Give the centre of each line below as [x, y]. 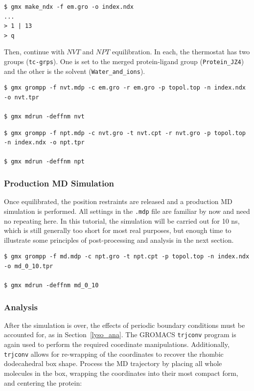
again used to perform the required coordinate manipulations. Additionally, [117, 344]
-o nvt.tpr [22, 97]
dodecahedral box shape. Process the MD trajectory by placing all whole [113, 363]
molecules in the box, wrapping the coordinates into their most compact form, [121, 373]
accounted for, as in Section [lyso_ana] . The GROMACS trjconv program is [120, 334]
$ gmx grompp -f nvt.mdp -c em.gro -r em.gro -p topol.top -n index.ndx [125, 88]
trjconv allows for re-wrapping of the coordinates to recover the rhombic [114, 354]
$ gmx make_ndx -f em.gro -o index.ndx [69, 7]
